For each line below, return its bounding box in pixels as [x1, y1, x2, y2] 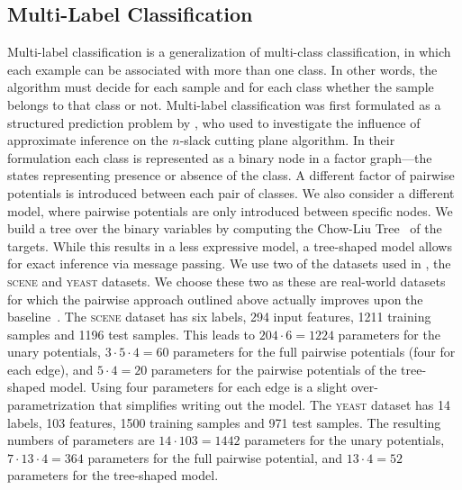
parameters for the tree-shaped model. [7, 466, 219, 485]
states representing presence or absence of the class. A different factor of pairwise [7, 166, 455, 185]
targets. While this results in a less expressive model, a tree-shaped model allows [7, 236, 452, 255]
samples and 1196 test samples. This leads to [7, 324, 256, 343]
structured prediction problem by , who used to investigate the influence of [7, 113, 421, 132]
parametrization [7, 395, 95, 414]
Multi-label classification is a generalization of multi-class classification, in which [7, 42, 451, 61]
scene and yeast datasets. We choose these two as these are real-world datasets [7, 271, 446, 290]
